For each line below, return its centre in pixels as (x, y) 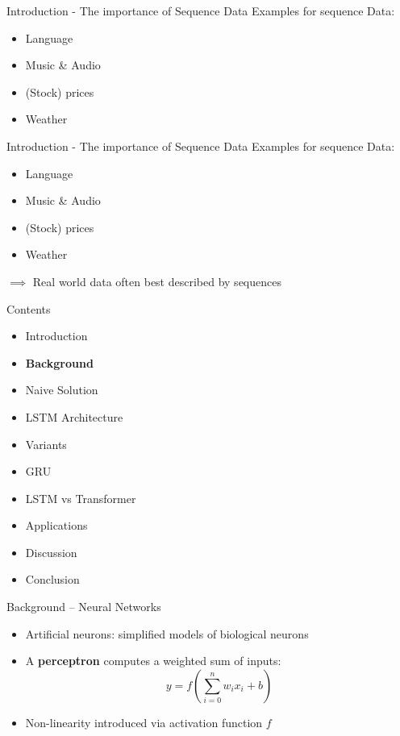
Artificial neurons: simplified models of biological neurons (167, 633)
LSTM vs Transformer (81, 498)
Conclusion (52, 579)
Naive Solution (62, 390)
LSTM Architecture (74, 416)
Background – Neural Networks (84, 607)
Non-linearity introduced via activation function (144, 722)
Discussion (51, 552)
